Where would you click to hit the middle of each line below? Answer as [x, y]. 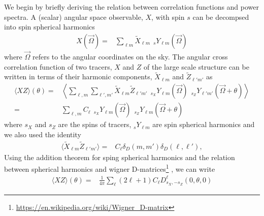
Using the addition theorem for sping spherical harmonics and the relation [120, 157]
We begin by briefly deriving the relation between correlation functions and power [132, 7]
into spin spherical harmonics [49, 27]
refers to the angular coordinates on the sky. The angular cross [130, 57]
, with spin [168, 17]
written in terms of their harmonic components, [78, 76]
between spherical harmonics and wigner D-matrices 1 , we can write [110, 168]
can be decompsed [221, 17]
